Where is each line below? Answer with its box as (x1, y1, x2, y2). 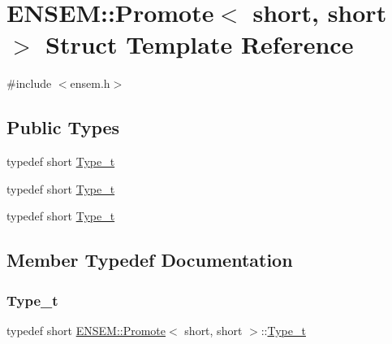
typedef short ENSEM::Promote (6, 321, 166, 338)
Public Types (6, 115, 120, 140)
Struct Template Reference (45, 28, 354, 61)
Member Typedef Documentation (6, 247, 293, 272)
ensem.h (70, 75, 110, 92)
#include (6, 75, 52, 92)
